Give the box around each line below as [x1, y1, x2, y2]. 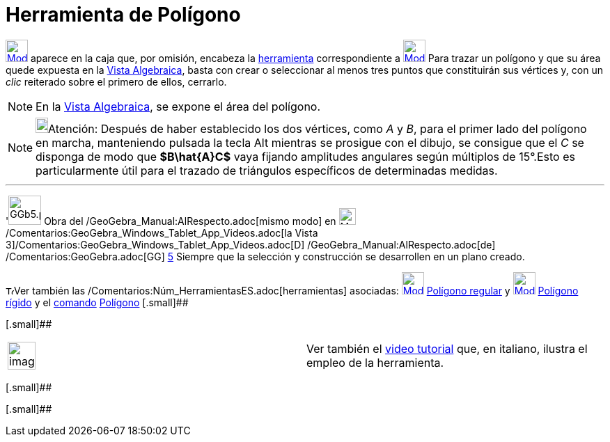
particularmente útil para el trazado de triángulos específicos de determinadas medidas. [36, 163, 498, 177]
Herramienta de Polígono [6, 3, 241, 26]
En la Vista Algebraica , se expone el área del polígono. [36, 99, 321, 113]
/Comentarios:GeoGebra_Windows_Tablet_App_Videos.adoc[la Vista [6, 226, 318, 239]
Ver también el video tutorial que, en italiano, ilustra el [306, 341, 588, 356]
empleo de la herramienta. [306, 355, 444, 370]
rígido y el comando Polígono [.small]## [6, 296, 189, 308]
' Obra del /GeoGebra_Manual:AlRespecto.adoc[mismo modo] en [6, 214, 336, 227]
